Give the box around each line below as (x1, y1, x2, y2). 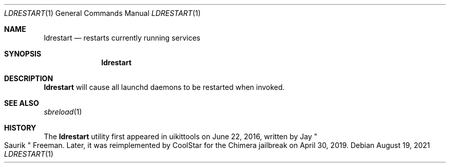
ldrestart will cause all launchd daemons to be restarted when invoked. (44, 83, 285, 91)
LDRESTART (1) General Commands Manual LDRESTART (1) (4, 9, 201, 17)
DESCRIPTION (4, 74, 53, 83)
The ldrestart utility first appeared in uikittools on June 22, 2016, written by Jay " (44, 132, 317, 141)
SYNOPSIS (4, 49, 42, 58)
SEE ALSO (4, 99, 39, 107)
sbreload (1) (44, 107, 82, 116)
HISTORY (4, 123, 36, 132)
